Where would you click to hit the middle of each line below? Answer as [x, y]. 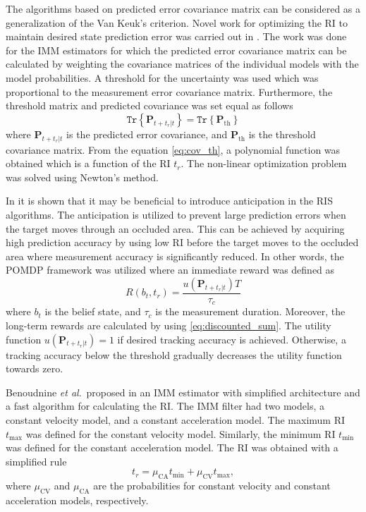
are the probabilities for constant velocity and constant [212, 486]
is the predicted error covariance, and [147, 134]
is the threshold [282, 134]
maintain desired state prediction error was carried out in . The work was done [176, 36]
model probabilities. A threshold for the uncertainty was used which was [162, 77]
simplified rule [36, 461]
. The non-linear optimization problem [264, 163]
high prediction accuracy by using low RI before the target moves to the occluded [182, 242]
